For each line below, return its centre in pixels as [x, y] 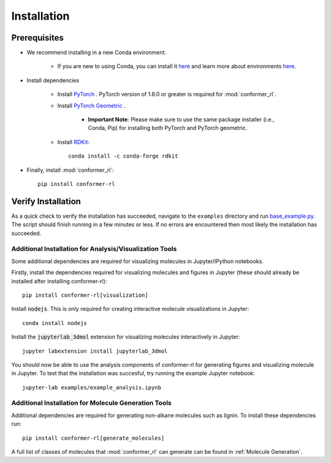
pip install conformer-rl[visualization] [85, 295]
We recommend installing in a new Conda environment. [97, 53]
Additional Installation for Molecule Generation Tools [91, 403]
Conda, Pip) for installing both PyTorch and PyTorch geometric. [168, 128]
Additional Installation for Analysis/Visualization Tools [94, 249]
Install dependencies [53, 80]
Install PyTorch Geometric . [91, 105]
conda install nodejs [55, 323]
